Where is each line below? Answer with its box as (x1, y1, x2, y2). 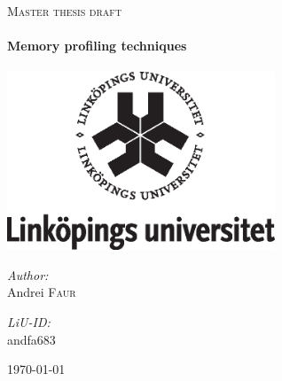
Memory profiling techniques (7, 36, 187, 55)
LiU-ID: (7, 313, 51, 331)
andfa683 (7, 330, 56, 348)
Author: (7, 265, 49, 284)
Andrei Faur (7, 283, 76, 301)
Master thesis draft (7, 2, 122, 19)
